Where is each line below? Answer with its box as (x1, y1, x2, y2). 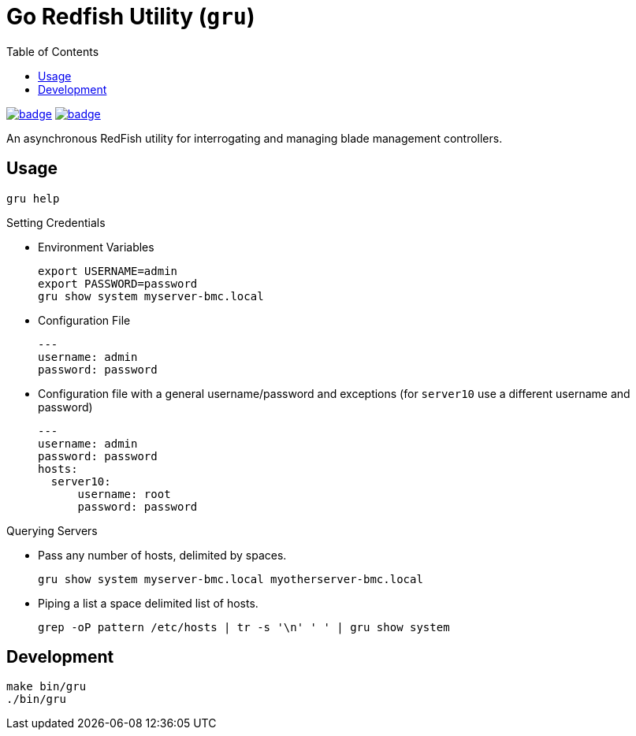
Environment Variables (38, 240, 154, 254)
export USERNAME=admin (38, 264, 178, 277)
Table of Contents (6, 44, 99, 58)
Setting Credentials (6, 215, 106, 229)
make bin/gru (6, 680, 87, 693)
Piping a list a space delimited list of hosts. (38, 596, 258, 610)
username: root (77, 487, 171, 500)
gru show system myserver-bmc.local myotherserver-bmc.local (38, 572, 423, 585)
